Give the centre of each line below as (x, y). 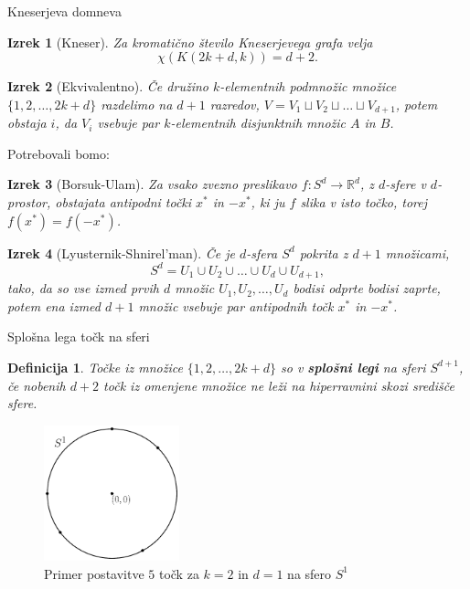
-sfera (262, 252)
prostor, (29, 202)
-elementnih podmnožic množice (308, 86)
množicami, (417, 252)
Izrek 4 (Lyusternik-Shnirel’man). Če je (122, 252)
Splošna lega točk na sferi (79, 337)
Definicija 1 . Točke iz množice (95, 367)
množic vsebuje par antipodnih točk (236, 305)
